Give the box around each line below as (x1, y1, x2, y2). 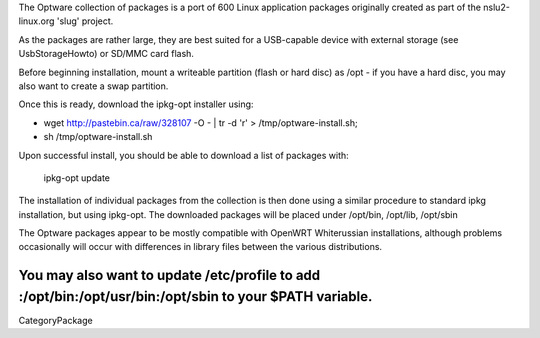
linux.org (18, 15, 55, 27)
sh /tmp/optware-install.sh (43, 131, 153, 143)
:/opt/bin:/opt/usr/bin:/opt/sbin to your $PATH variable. (18, 288, 373, 305)
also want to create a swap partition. (18, 80, 169, 92)
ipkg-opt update (43, 171, 110, 184)
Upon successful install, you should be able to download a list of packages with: (18, 149, 349, 161)
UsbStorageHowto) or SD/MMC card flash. (18, 48, 195, 60)
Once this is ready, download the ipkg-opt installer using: (18, 98, 254, 110)
